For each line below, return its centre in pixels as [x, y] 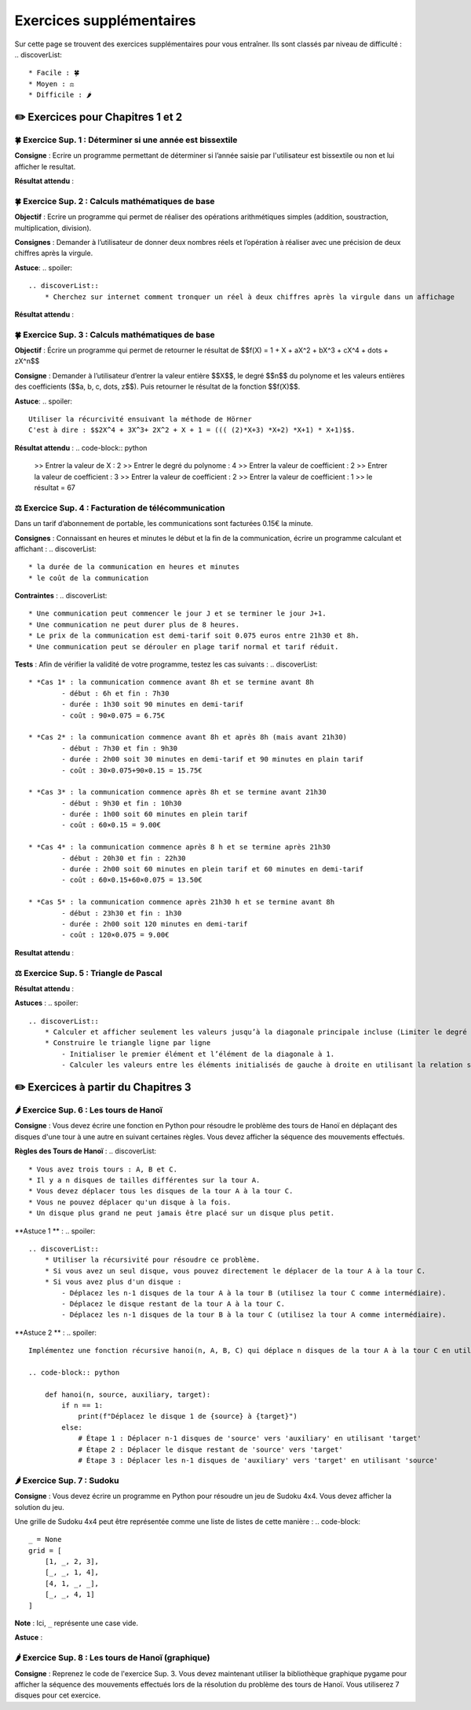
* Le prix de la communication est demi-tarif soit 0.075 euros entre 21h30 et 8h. [194, 636]
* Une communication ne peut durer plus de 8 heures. [134, 625]
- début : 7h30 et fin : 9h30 [120, 748]
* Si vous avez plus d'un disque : [113, 1282]
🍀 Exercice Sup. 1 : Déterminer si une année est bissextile [126, 140]
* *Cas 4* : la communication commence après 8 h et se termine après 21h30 [180, 847]
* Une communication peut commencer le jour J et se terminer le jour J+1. [177, 614]
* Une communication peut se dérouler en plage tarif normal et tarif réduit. [184, 647]
